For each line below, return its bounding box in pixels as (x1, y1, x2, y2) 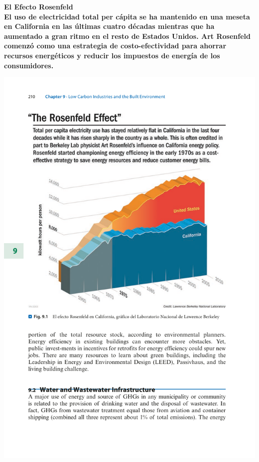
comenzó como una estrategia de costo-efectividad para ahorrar (4, 40, 227, 51)
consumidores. (4, 60, 54, 70)
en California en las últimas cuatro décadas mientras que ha (4, 21, 215, 31)
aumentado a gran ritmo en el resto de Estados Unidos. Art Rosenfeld (4, 30, 251, 41)
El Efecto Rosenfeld (4, 1, 73, 11)
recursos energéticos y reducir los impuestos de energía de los (4, 50, 220, 60)
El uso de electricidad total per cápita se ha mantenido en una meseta (4, 11, 250, 21)
